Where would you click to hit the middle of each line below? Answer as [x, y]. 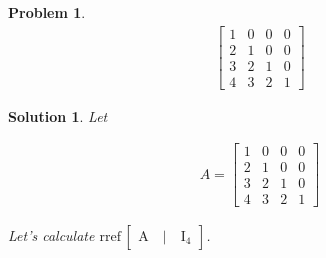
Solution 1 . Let [58, 115]
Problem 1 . [47, 12]
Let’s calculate [51, 234]
